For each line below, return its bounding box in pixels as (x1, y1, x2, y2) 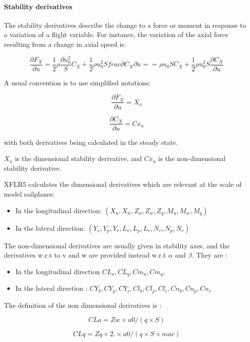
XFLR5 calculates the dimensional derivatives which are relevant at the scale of (4, 179, 242, 189)
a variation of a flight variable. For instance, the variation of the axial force (4, 29, 229, 40)
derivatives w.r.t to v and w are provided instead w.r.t (4, 250, 166, 260)
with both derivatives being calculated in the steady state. (4, 137, 178, 147)
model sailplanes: (4, 188, 55, 199)
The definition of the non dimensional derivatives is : (4, 300, 162, 310)
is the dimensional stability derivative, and (15, 153, 142, 163)
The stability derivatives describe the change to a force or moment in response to (4, 20, 246, 30)
